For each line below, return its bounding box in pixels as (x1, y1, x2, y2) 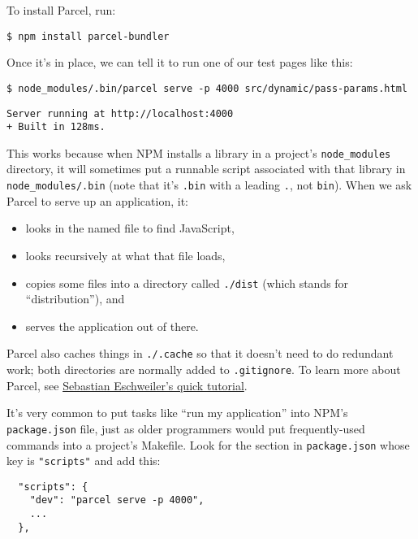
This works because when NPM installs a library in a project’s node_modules (6, 144, 391, 161)
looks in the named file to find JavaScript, (25, 220, 235, 237)
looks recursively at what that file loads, (25, 246, 226, 263)
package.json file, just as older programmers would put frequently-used (6, 419, 365, 437)
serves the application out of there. (25, 317, 199, 334)
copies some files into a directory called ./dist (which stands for (25, 274, 349, 291)
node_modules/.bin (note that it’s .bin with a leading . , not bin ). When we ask (6, 176, 412, 193)
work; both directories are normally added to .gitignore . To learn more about (6, 361, 401, 377)
